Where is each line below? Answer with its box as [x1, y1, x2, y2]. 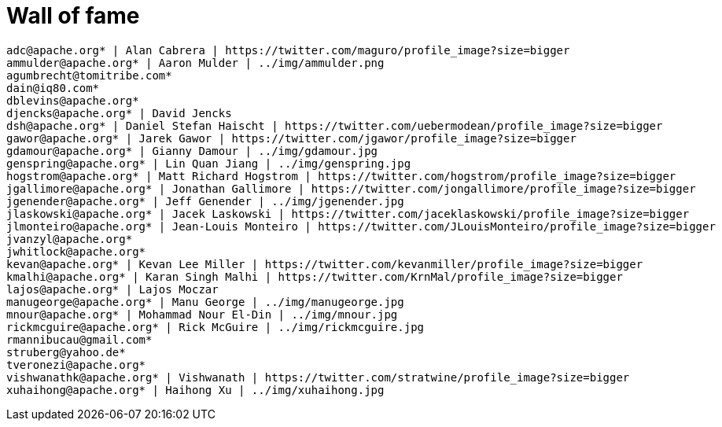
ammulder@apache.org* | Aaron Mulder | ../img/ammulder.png [6, 56, 385, 69]
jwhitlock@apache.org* [6, 245, 146, 258]
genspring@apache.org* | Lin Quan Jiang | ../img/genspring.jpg [6, 156, 411, 170]
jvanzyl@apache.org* [6, 232, 133, 245]
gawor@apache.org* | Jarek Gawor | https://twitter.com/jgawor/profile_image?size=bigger [6, 131, 576, 145]
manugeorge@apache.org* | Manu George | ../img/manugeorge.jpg [6, 295, 404, 308]
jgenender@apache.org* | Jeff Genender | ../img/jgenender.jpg [6, 194, 404, 208]
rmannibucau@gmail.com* [6, 333, 153, 346]
